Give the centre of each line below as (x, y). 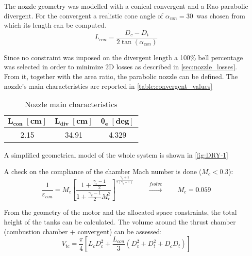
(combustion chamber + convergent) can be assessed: (83, 231)
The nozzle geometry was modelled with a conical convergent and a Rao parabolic (126, 6)
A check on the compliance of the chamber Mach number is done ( (103, 171)
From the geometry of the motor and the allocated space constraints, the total (120, 212)
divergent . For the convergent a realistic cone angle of (84, 15)
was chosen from (221, 15)
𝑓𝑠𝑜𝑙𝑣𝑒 (156, 184)
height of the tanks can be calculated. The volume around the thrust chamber (120, 221)
